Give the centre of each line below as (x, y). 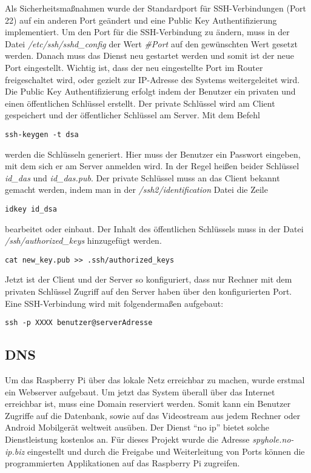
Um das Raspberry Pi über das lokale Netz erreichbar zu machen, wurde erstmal (155, 380)
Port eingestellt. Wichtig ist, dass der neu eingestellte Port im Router (134, 67)
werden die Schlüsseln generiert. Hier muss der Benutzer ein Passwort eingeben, (153, 154)
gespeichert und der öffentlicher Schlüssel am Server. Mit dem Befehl (132, 115)
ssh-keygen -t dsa (42, 134)
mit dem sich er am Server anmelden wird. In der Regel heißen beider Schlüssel (152, 166)
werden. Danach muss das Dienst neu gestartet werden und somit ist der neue (150, 55)
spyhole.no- (273, 439)
